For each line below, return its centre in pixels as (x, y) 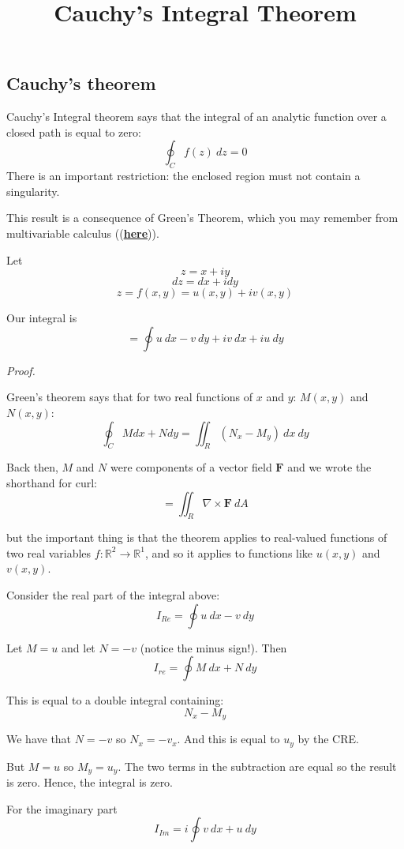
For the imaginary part (62, 808)
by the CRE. (328, 739)
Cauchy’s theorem (81, 83)
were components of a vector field (191, 467)
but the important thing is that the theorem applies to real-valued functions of (197, 537)
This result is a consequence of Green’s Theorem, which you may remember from (202, 218)
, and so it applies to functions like (229, 552)
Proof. (21, 370)
